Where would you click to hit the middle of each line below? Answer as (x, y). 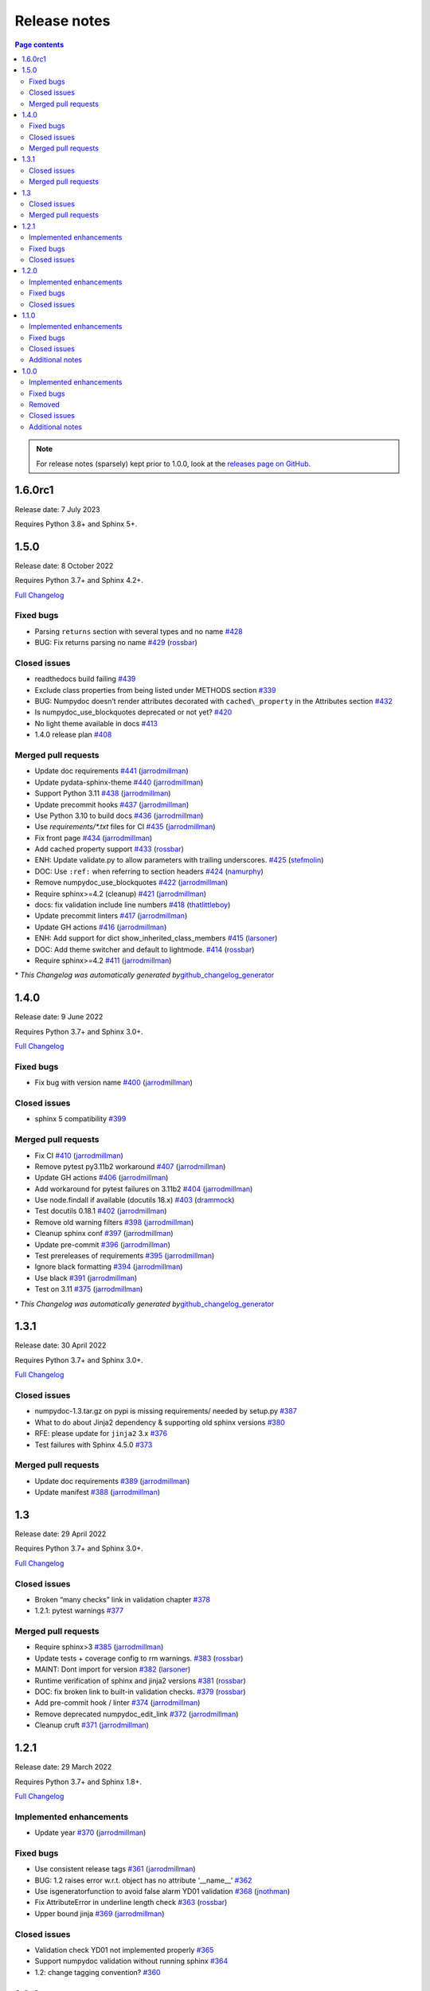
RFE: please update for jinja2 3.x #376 (101, 1434)
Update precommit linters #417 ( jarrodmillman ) (111, 916)
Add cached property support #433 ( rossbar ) (109, 849)
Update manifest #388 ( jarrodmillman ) (98, 1492)
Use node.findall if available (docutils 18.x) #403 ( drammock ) (135, 1200)
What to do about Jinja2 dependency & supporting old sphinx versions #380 (160, 1422)
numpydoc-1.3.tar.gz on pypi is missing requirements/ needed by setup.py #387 (166, 1411)
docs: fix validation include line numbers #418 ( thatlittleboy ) (133, 905)
